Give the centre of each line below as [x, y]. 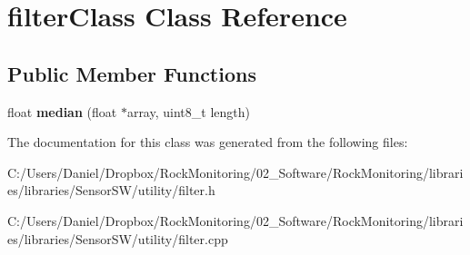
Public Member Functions [132, 73]
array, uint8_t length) [188, 111]
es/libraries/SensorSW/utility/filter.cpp [118, 238]
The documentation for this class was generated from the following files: [208, 142]
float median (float [62, 111]
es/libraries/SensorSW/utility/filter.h [111, 190]
